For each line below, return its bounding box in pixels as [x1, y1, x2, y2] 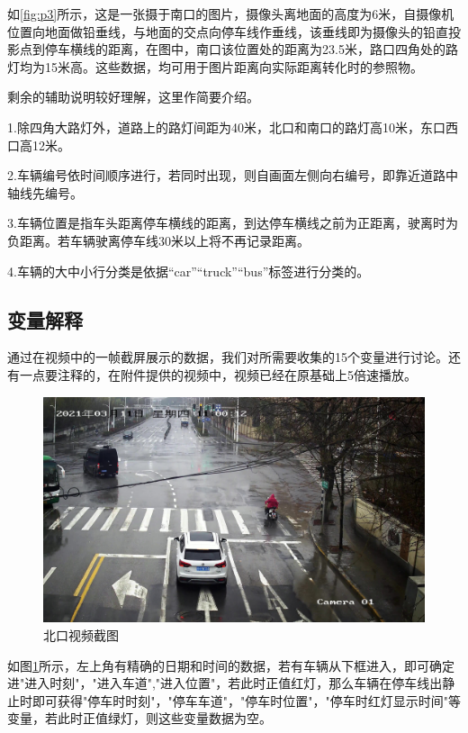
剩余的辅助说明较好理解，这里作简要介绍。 [7, 87, 259, 106]
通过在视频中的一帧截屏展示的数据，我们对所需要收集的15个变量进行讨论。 [7, 348, 448, 366]
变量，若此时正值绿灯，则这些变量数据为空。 [7, 709, 272, 728]
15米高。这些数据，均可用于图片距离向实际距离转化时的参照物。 [44, 57, 423, 76]
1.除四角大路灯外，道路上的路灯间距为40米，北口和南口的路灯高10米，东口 [7, 117, 445, 136]
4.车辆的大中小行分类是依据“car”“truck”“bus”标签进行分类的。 [7, 261, 370, 280]
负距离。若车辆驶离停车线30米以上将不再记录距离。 [7, 231, 310, 249]
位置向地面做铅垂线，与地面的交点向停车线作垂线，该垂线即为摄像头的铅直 [7, 22, 448, 41]
